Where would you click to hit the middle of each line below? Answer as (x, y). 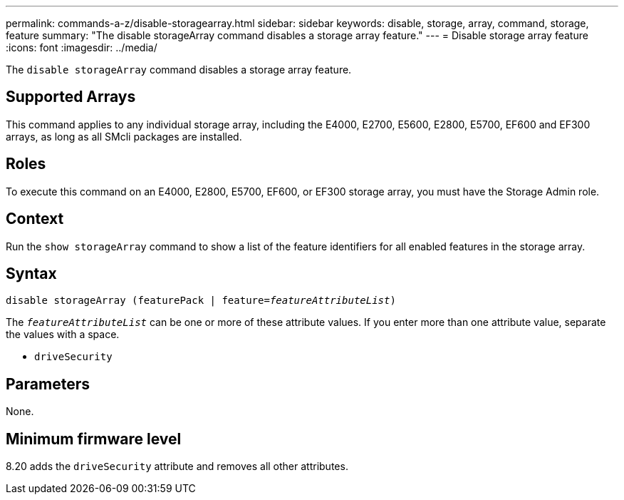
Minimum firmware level (94, 439)
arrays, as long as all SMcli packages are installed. (124, 136)
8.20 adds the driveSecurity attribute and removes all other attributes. (177, 466)
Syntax (31, 273)
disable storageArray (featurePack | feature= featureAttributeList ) (201, 301)
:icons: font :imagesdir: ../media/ (82, 47)
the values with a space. (63, 335)
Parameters (48, 384)
